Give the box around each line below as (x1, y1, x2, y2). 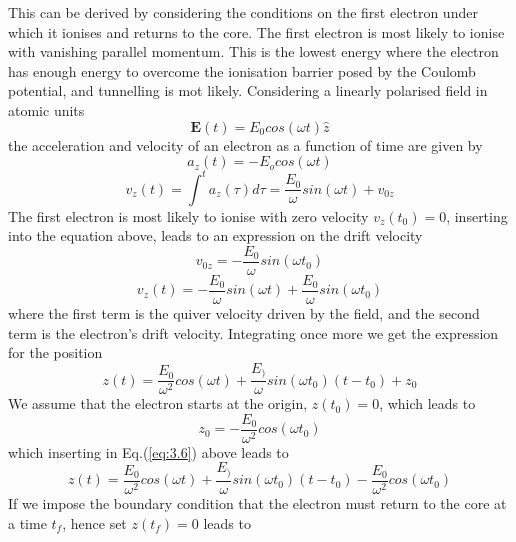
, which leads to (379, 393, 476, 414)
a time (8, 512, 47, 533)
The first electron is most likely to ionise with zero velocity (8, 205, 369, 226)
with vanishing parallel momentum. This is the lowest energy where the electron (8, 41, 499, 62)
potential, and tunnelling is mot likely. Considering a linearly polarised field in (8, 80, 488, 101)
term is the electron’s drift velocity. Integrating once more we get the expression (8, 322, 499, 343)
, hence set (62, 512, 127, 533)
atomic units (8, 99, 85, 120)
